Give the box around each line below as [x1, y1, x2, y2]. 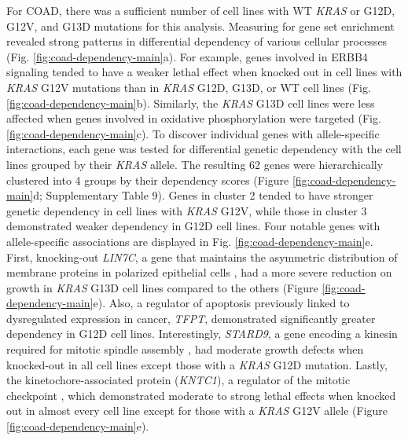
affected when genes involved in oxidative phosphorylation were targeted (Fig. [6, 110, 381, 126]
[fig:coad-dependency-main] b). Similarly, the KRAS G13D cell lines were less [6, 94, 375, 111]
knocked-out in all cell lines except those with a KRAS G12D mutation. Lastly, [6, 356, 388, 372]
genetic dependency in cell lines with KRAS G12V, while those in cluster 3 [6, 202, 367, 218]
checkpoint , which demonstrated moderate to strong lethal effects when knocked [6, 387, 396, 403]
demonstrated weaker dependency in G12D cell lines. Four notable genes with [6, 218, 380, 234]
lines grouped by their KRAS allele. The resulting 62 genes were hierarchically [6, 156, 384, 172]
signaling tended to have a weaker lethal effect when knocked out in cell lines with [6, 64, 402, 80]
